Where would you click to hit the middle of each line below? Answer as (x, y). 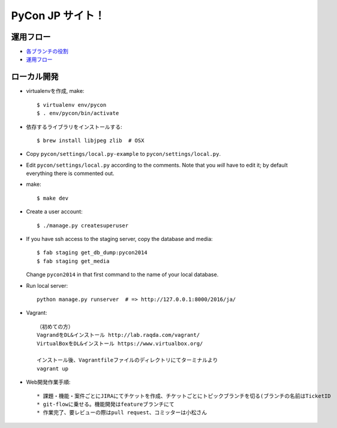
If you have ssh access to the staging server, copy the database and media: (119, 239)
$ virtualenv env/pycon (72, 105)
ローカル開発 (35, 77)
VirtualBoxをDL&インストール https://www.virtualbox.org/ (120, 343)
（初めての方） (55, 326)
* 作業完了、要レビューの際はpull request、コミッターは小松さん (122, 413)
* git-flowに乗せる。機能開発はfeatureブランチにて (106, 404)
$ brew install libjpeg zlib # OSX (91, 140)
